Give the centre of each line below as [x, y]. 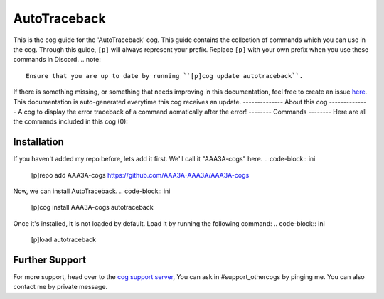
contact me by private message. [60, 287]
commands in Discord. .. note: [57, 60]
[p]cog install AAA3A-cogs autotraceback [92, 207]
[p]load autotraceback [64, 240]
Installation [38, 142]
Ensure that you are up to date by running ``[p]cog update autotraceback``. [165, 76]
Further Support [50, 260]
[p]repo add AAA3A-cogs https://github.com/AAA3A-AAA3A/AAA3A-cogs [140, 175]
